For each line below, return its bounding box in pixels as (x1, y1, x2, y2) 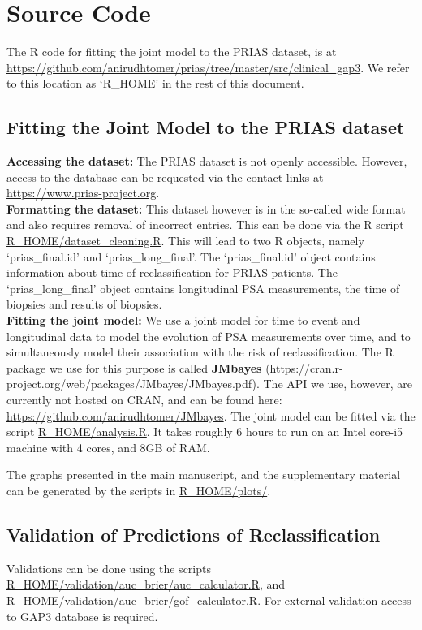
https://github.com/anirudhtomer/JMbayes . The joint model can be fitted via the (6, 407, 416, 424)
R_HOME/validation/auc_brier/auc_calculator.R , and (6, 576, 285, 593)
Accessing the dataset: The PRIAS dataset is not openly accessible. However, (6, 153, 407, 170)
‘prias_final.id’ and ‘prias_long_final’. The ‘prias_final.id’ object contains (6, 248, 376, 265)
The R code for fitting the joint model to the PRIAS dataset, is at (6, 43, 337, 60)
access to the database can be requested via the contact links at (6, 168, 324, 185)
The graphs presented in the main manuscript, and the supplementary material (6, 466, 401, 483)
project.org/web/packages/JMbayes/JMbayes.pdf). (6, 375, 260, 392)
